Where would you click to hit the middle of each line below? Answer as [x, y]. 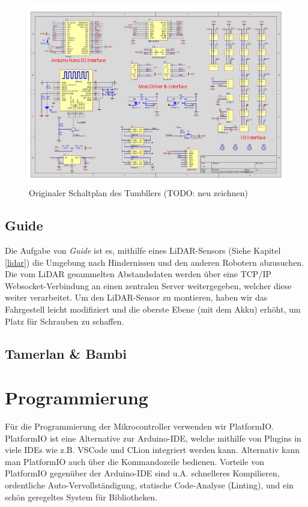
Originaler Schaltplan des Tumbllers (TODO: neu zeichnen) [138, 193]
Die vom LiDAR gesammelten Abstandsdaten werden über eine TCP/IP [138, 274]
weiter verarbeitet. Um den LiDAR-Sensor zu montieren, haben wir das [136, 297]
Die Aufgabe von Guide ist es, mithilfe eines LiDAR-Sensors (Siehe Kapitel [143, 250]
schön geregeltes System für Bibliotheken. [81, 496]
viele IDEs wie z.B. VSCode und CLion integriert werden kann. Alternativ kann [152, 450]
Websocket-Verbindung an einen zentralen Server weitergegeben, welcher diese [148, 285]
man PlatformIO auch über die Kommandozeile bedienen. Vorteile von [134, 461]
